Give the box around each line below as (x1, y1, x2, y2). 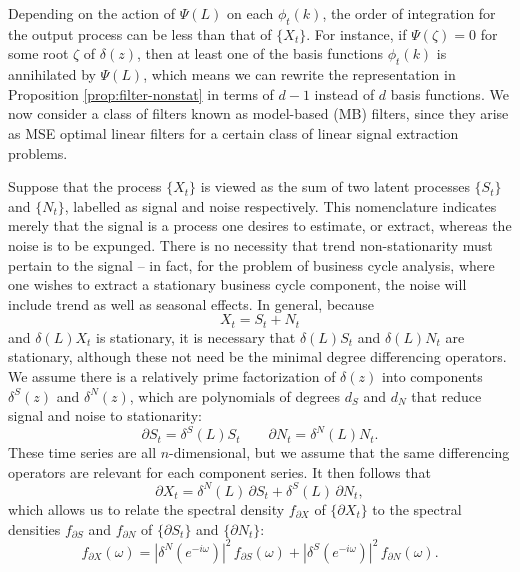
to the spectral (372, 498, 462, 519)
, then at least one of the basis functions (137, 43, 384, 64)
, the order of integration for (322, 3, 496, 23)
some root (8, 43, 69, 64)
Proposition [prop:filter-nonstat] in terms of (8, 83, 274, 104)
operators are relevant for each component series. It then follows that (8, 461, 431, 482)
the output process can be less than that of (8, 23, 272, 44)
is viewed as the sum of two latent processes (200, 176, 470, 197)
